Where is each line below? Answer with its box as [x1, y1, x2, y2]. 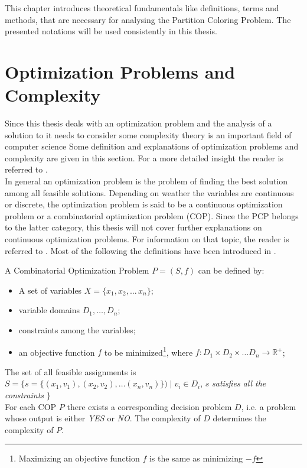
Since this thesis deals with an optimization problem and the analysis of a [5, 117, 272, 129]
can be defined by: [198, 264, 264, 277]
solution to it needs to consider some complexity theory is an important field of [5, 128, 292, 141]
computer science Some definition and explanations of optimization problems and [5, 140, 299, 152]
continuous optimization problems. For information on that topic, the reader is [5, 233, 289, 245]
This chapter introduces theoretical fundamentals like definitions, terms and [5, 2, 279, 14]
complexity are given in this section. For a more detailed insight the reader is [5, 151, 284, 164]
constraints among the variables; [18, 324, 136, 336]
